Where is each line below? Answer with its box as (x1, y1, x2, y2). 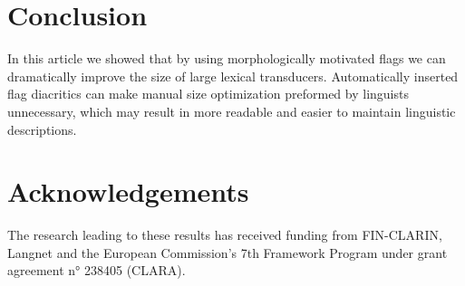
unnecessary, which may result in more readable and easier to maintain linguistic (7, 101, 456, 120)
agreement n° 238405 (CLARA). (7, 261, 186, 280)
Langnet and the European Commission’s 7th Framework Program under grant (7, 243, 448, 262)
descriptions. (7, 119, 77, 138)
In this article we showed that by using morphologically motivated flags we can (7, 49, 446, 68)
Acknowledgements (7, 173, 249, 210)
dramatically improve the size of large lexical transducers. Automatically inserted (7, 66, 459, 85)
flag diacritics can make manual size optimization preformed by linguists (7, 84, 409, 103)
